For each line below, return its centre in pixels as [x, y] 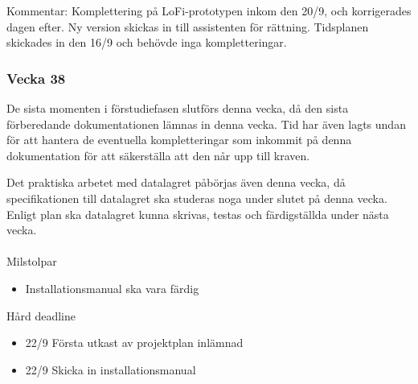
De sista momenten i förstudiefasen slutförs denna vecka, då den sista [178, 108]
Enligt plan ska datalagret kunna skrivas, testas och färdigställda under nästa [198, 214]
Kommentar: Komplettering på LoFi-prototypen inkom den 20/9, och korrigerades [209, 10]
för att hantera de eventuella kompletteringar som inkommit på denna [179, 140]
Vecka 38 [36, 78]
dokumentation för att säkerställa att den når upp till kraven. [158, 155]
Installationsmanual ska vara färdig [112, 288]
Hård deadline [41, 315]
